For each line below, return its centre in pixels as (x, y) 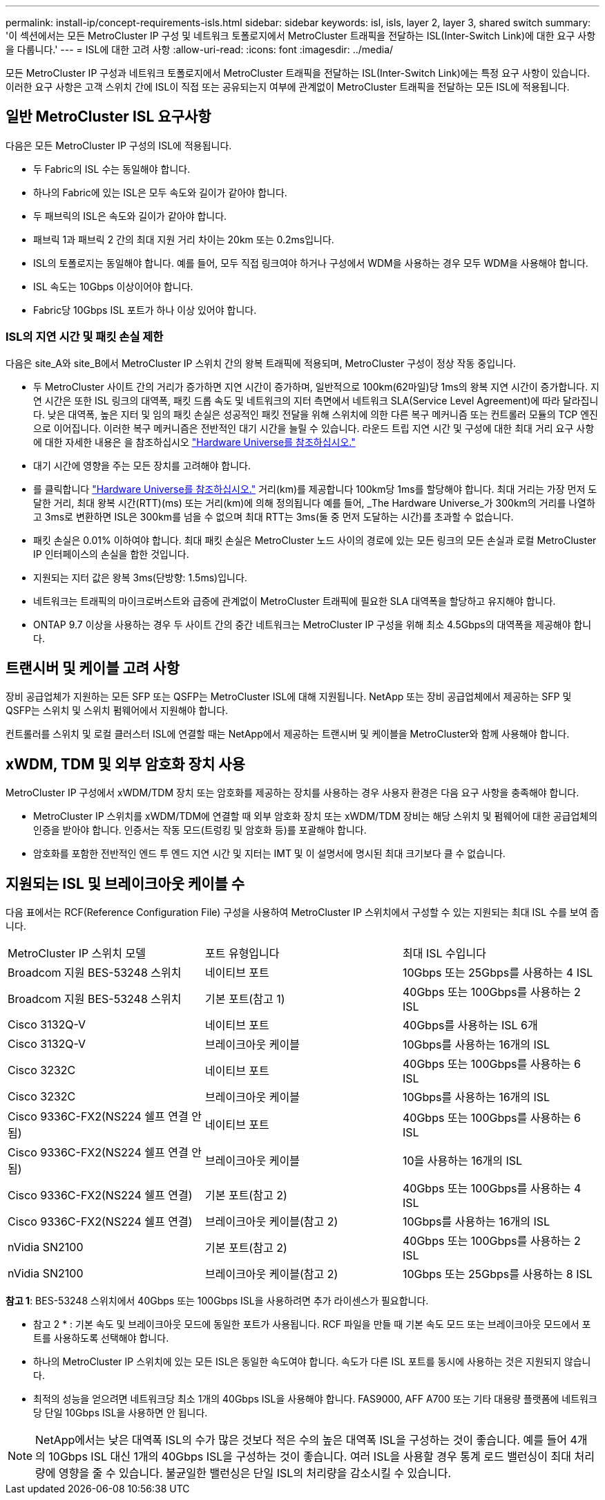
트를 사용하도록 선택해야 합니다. (101, 1338)
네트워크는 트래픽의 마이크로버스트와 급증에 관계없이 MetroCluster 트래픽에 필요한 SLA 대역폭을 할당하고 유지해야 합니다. (295, 601)
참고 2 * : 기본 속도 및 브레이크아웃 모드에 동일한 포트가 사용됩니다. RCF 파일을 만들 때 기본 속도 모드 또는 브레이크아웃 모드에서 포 (312, 1324)
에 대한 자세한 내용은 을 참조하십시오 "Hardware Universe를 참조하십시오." (194, 442)
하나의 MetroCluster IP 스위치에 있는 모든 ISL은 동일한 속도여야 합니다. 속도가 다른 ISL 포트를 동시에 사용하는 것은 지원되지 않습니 (312, 1362)
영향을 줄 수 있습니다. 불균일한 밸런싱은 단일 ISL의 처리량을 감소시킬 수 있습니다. (255, 1473)
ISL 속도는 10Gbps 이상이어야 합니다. (113, 286)
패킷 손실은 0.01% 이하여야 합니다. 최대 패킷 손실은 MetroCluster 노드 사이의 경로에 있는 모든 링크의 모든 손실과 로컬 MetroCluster (315, 540)
